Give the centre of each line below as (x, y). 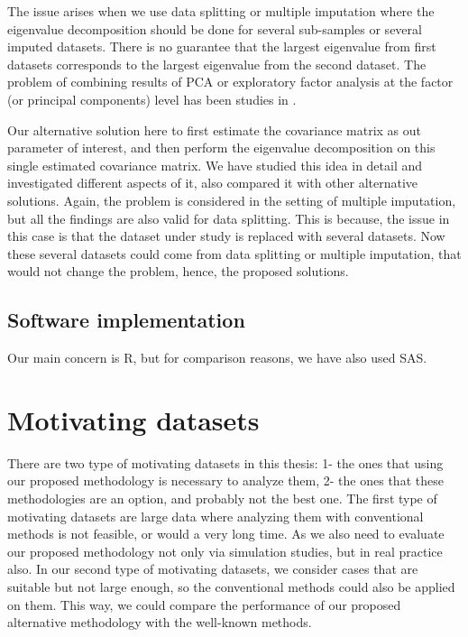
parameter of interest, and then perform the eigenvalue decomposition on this (221, 148)
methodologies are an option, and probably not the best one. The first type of (222, 499)
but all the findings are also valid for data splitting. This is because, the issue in (229, 218)
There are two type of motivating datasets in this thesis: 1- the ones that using (225, 462)
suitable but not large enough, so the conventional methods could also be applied (231, 586)
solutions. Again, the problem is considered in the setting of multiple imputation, (232, 200)
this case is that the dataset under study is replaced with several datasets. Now (226, 236)
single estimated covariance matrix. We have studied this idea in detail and (215, 165)
